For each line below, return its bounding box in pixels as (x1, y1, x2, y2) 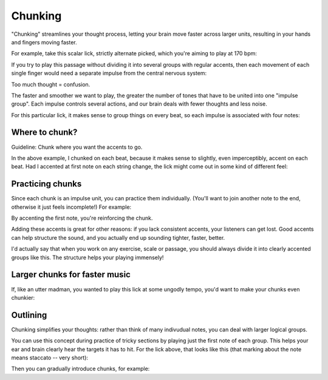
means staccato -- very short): (11, 354, 88, 361)
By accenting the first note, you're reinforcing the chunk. (11, 214, 153, 222)
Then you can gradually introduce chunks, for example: (11, 365, 150, 373)
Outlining (11, 310, 47, 320)
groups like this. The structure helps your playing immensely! (11, 254, 164, 261)
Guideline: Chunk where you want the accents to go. (11, 143, 143, 151)
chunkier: (11, 294, 35, 301)
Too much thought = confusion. (11, 81, 91, 88)
